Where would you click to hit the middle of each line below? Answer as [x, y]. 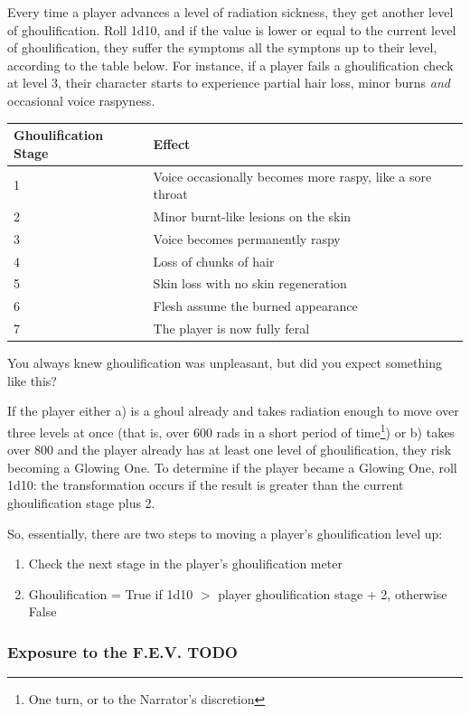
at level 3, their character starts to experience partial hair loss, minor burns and [229, 83]
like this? [32, 380]
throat [170, 194]
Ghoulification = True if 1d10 [111, 593]
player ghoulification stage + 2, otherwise [333, 593]
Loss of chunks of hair [214, 261]
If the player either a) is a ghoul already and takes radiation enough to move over [233, 411]
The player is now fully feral [231, 329]
